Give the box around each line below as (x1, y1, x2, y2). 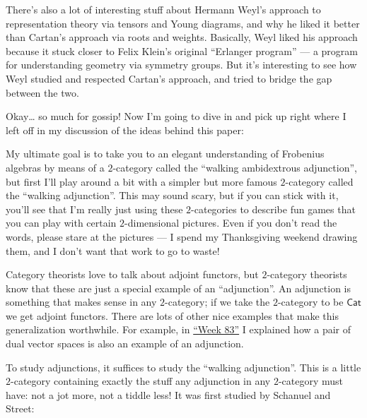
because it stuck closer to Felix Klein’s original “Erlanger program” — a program (6, 43, 359, 58)
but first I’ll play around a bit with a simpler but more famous (6, 174, 277, 189)
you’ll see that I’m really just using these (6, 201, 183, 216)
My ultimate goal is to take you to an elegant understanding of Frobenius (6, 146, 325, 161)
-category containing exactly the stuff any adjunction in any (11, 374, 271, 388)
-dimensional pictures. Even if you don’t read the (124, 215, 337, 230)
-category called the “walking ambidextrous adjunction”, (112, 160, 357, 174)
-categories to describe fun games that (191, 201, 356, 216)
